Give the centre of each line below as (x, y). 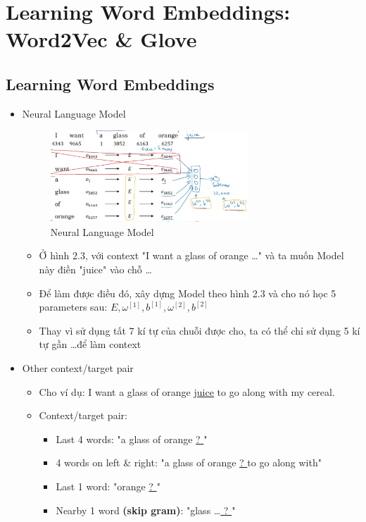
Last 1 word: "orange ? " (108, 486)
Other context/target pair (78, 368)
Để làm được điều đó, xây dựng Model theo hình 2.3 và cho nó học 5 (188, 293)
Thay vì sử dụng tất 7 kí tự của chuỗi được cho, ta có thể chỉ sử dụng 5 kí (200, 330)
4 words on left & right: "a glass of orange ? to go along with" (189, 462)
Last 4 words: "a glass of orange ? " (132, 439)
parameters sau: (73, 307)
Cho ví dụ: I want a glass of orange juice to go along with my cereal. (187, 391)
